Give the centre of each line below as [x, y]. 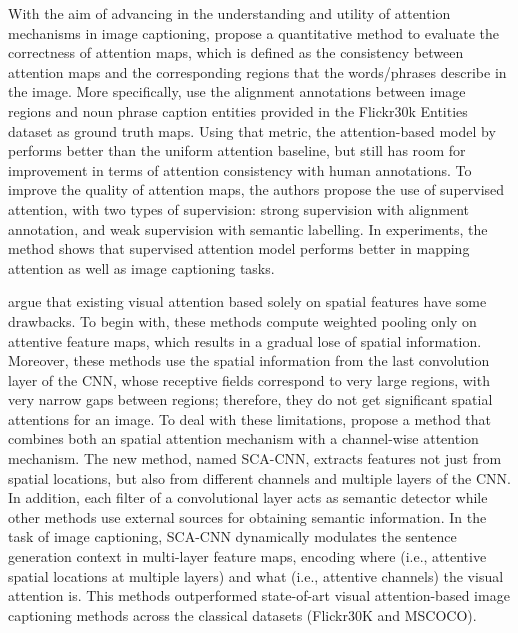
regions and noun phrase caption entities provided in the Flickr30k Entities [238, 110]
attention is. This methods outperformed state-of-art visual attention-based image [259, 595]
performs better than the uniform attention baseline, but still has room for [237, 150]
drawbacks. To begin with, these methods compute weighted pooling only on [242, 320]
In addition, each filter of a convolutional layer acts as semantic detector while [248, 497]
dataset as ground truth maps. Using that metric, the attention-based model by [252, 130]
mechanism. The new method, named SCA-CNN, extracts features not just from [255, 458]
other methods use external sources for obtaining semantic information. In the [247, 516]
